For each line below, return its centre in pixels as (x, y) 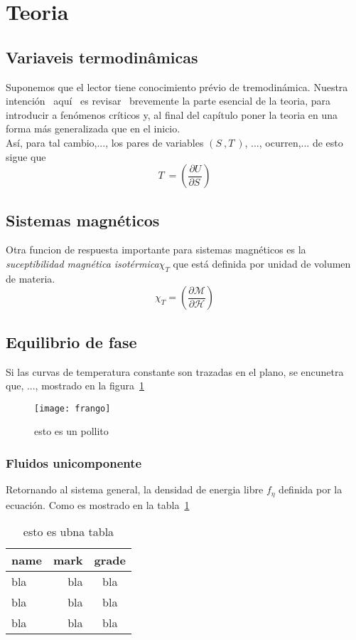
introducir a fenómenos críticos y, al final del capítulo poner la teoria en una (172, 114)
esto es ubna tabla (69, 532)
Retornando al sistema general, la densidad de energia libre (135, 489)
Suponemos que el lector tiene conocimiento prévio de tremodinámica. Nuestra (177, 86)
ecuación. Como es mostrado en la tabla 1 (98, 504)
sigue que (26, 156)
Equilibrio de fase (71, 341)
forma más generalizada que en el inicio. (93, 128)
